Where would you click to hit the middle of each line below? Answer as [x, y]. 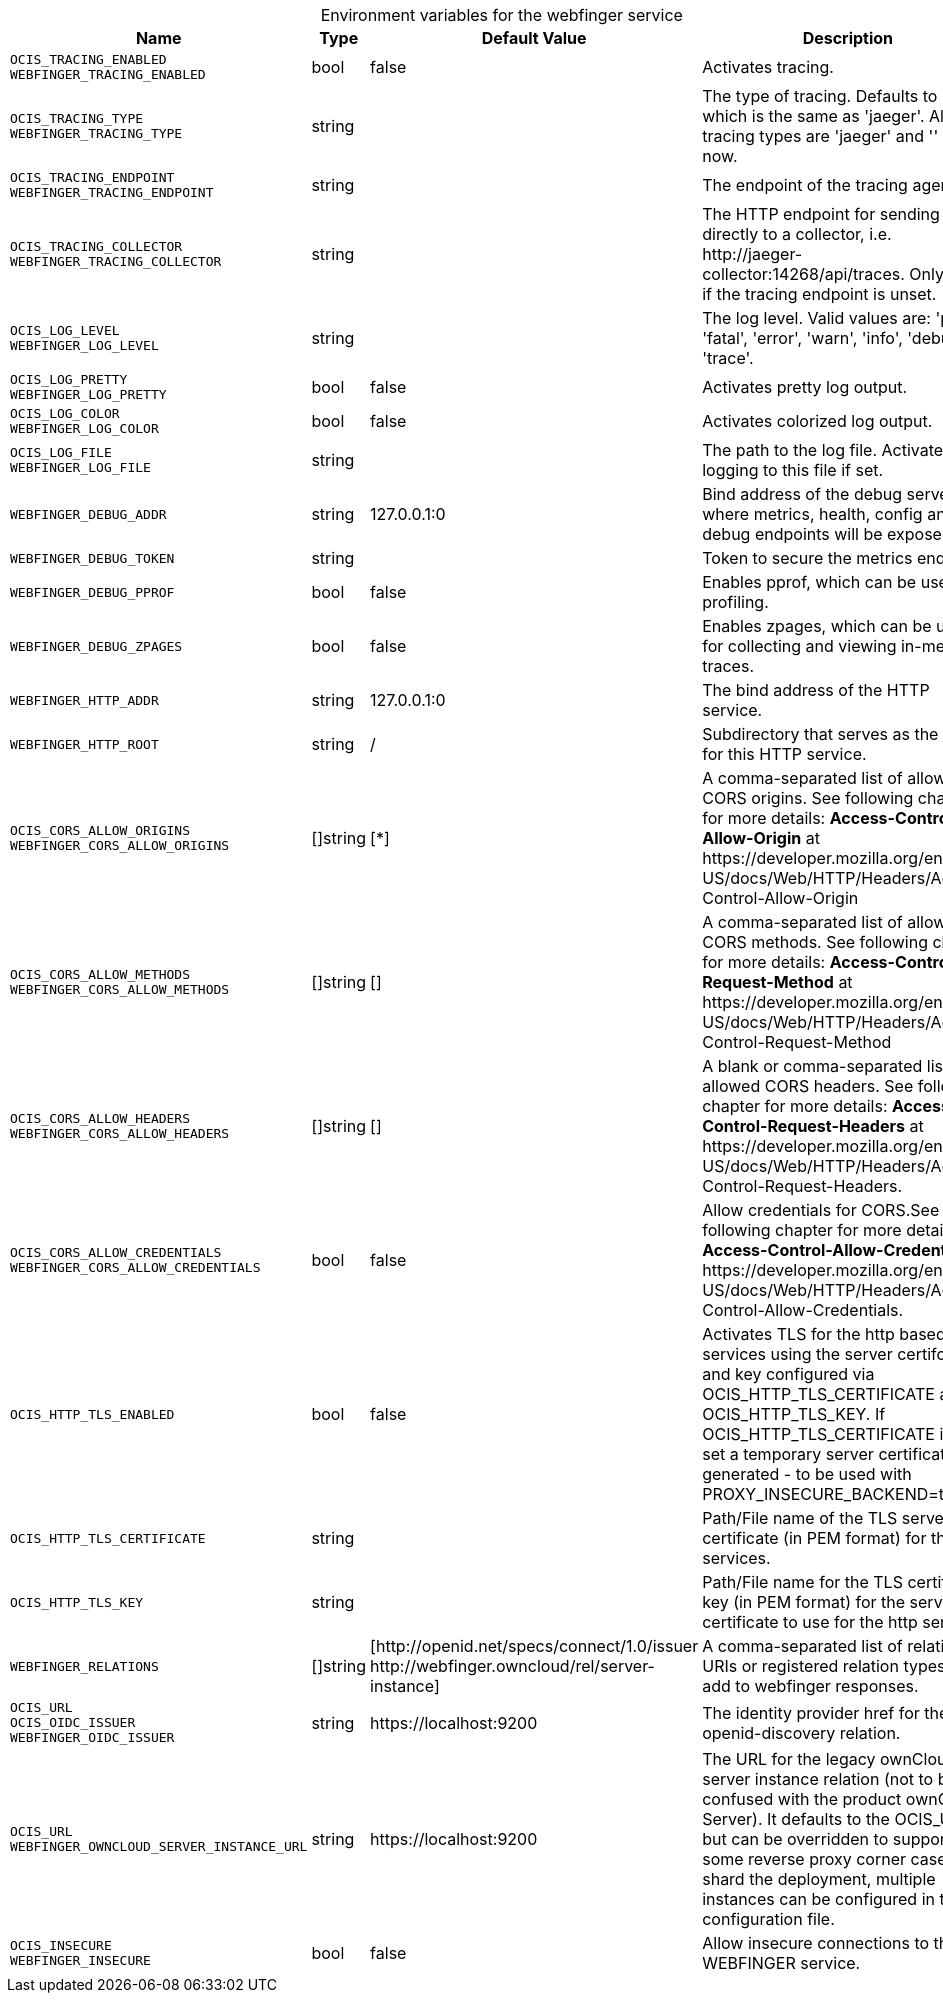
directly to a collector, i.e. [797, 234]
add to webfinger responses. [810, 1686]
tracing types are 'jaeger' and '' [820, 136]
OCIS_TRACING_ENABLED [88, 59]
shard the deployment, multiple [819, 1879]
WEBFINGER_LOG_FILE [80, 467]
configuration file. [768, 1919]
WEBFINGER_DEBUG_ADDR [88, 514]
